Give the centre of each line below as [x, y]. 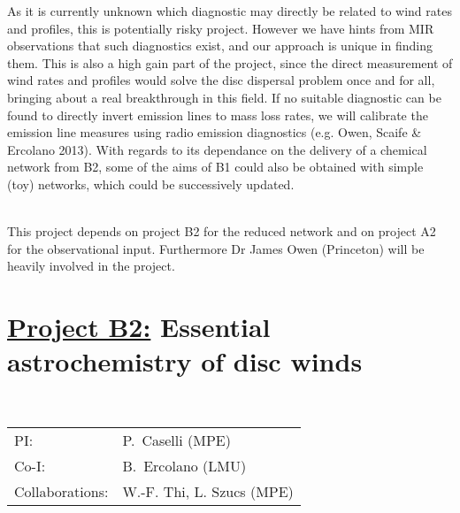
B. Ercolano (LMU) [184, 465]
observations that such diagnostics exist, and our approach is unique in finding [220, 46]
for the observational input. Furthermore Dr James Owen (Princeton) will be [216, 248]
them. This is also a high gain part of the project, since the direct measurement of [230, 62]
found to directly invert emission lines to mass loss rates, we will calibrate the [218, 115]
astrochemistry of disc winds [185, 361]
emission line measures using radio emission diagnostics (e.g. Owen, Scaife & [215, 132]
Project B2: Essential [139, 327]
